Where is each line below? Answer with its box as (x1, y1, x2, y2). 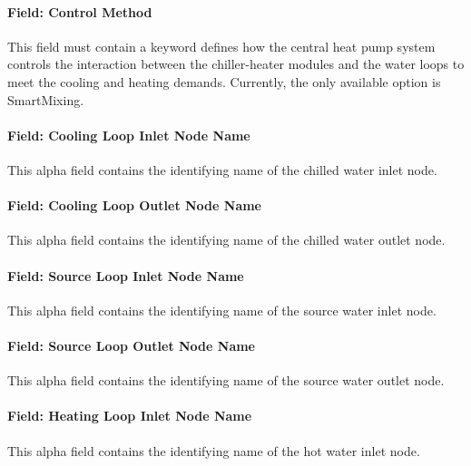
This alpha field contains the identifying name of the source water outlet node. (7, 371, 445, 390)
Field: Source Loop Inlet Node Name (7, 266, 244, 285)
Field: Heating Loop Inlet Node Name (7, 406, 252, 425)
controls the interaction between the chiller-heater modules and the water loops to (7, 54, 465, 73)
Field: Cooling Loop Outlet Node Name (7, 196, 261, 215)
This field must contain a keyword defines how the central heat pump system (7, 36, 436, 55)
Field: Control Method (7, 2, 152, 21)
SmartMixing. (7, 90, 84, 109)
